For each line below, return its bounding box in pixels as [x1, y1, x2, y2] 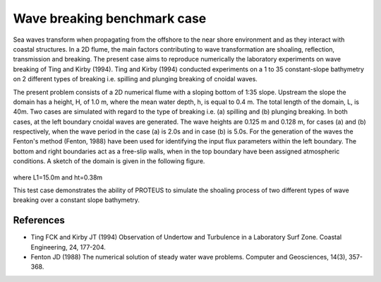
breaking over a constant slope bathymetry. [13, 196, 140, 204]
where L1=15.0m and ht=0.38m [13, 173, 103, 182]
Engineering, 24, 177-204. [30, 242, 106, 251]
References [13, 214, 65, 226]
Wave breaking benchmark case [13, 11, 207, 26]
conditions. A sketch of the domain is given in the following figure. [13, 157, 205, 165]
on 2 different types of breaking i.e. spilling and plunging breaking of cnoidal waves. [13, 75, 258, 83]
